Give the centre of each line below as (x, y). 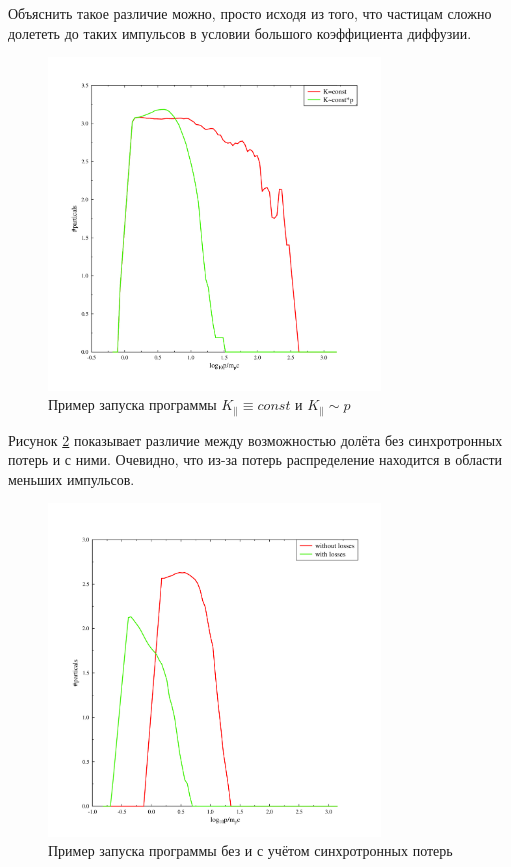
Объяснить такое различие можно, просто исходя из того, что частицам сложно (250, 13)
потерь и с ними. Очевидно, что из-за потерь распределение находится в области (255, 459)
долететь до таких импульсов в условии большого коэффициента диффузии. (240, 32)
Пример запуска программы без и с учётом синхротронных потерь (250, 850)
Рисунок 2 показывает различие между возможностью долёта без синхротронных (255, 439)
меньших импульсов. (71, 478)
